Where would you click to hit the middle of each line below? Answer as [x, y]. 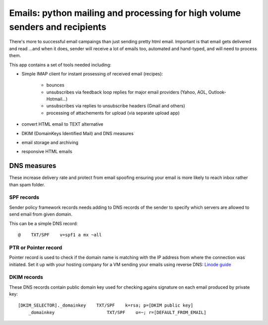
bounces [55, 85]
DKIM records [26, 277]
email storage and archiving [50, 143]
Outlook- [217, 92]
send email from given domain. [41, 214]
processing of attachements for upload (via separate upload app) [113, 113]
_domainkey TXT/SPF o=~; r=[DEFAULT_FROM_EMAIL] [117, 312]
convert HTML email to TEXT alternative [63, 124]
